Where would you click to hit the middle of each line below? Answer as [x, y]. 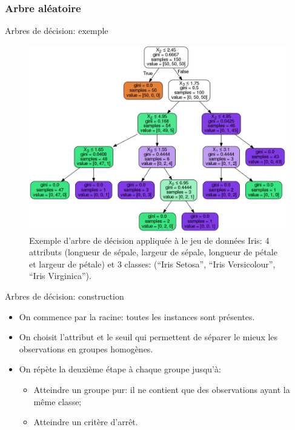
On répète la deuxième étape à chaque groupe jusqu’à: [120, 369]
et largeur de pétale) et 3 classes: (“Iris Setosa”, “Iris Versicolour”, [152, 264]
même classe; [58, 401]
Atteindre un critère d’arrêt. [86, 422]
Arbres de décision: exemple [57, 31]
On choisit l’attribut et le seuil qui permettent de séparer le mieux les [148, 337]
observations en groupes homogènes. [86, 348]
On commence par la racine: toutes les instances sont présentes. [137, 316]
